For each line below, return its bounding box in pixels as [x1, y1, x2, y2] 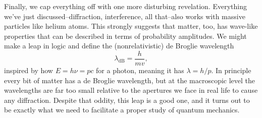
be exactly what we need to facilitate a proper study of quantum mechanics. [4, 104, 240, 115]
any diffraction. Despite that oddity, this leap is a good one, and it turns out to [4, 94, 250, 105]
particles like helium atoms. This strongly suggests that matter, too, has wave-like [4, 21, 258, 31]
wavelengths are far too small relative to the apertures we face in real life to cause [4, 85, 258, 95]
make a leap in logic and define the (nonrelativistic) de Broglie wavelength [4, 40, 234, 51]
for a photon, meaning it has [96, 65, 184, 76]
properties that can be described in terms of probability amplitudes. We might [4, 30, 247, 41]
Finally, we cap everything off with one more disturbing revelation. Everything [4, 1, 247, 11]
